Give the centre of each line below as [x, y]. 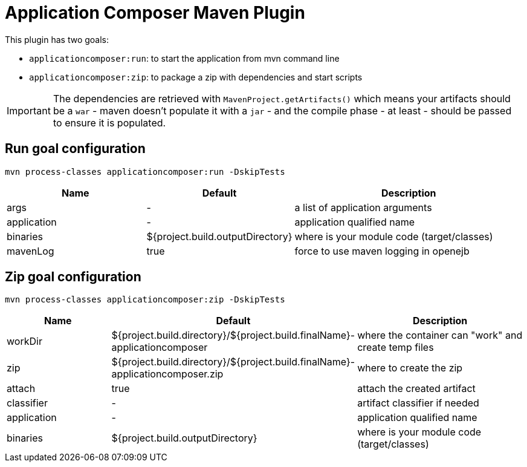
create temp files [396, 348]
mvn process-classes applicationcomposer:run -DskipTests [145, 171]
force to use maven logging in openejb [382, 251]
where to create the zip [410, 368]
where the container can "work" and [440, 335]
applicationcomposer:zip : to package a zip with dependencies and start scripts [196, 77]
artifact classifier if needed [418, 403]
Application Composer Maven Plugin [155, 13]
